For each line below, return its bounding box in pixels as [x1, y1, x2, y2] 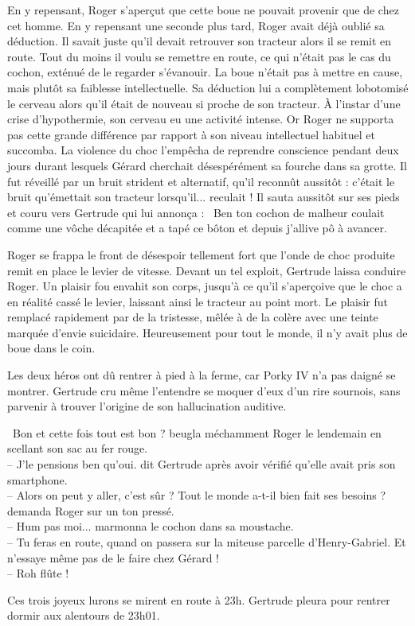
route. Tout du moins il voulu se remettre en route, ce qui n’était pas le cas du [7, 48, 391, 64]
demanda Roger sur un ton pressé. [7, 502, 174, 519]
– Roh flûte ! [7, 565, 69, 581]
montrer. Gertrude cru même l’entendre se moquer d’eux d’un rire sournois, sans [7, 382, 401, 399]
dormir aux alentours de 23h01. [7, 607, 160, 624]
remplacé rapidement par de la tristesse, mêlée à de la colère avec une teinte [7, 309, 378, 325]
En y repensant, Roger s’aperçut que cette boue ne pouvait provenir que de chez [7, 2, 399, 17]
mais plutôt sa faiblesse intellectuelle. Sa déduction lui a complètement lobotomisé [7, 79, 409, 95]
